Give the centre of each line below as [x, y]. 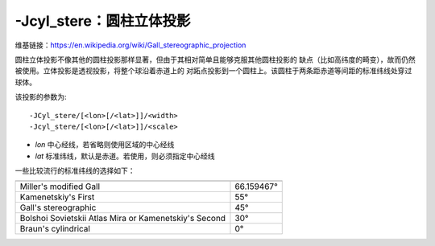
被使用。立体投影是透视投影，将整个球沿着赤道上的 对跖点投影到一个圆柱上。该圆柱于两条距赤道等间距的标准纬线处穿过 [213, 71]
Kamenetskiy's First [57, 197]
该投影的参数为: [41, 97]
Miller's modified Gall [60, 187]
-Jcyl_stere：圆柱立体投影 [103, 21]
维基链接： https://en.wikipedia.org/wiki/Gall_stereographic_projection [130, 45]
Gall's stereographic [58, 207]
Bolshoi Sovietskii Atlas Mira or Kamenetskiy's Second [122, 219]
